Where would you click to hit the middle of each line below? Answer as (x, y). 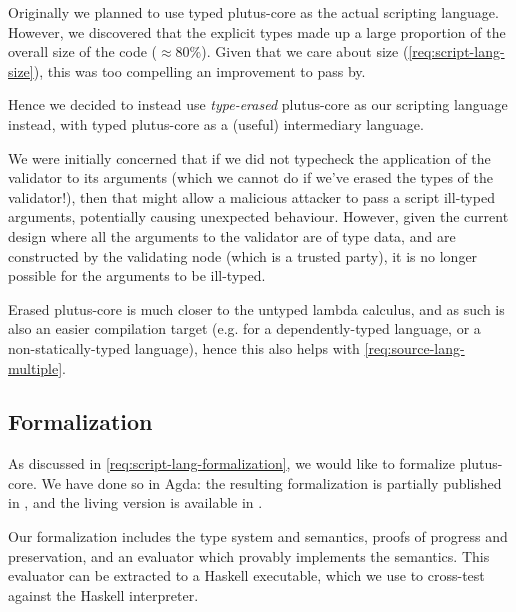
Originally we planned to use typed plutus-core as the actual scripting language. (253, 12)
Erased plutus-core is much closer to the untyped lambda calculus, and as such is (256, 308)
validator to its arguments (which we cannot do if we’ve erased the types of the (250, 177)
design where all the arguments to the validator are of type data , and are (232, 235)
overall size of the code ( (83, 51)
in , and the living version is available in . (135, 502)
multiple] (35, 367)
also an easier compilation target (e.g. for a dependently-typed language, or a (244, 328)
